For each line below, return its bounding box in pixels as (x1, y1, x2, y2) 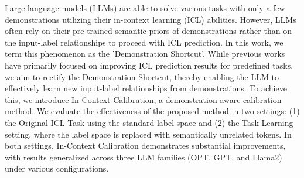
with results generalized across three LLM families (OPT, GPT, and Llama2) (5, 150, 282, 163)
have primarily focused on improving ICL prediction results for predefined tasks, (5, 59, 293, 71)
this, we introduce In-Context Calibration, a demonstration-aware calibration (5, 93, 282, 105)
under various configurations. (5, 162, 109, 174)
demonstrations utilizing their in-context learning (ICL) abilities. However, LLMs (5, 13, 296, 25)
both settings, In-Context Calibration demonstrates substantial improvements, (5, 139, 286, 152)
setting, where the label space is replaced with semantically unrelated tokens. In (5, 128, 292, 140)
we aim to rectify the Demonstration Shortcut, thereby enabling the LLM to (5, 70, 279, 83)
